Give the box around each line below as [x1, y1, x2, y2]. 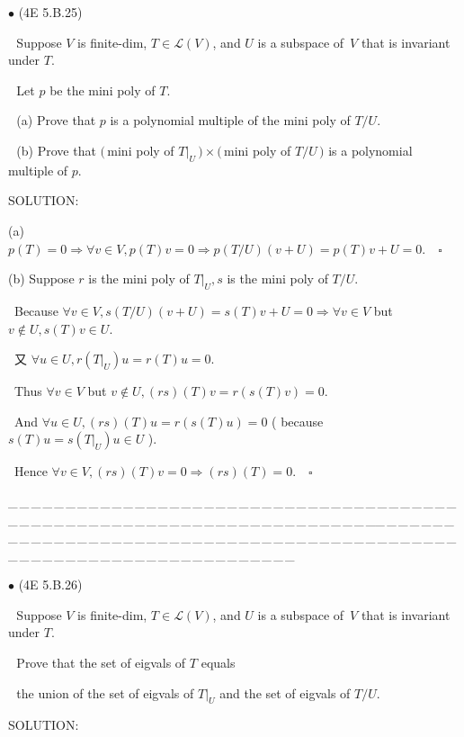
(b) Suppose [8, 269, 75, 288]
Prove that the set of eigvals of [16, 653, 186, 672]
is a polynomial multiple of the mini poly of [110, 111, 351, 130]
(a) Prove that [16, 111, 96, 130]
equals [201, 653, 236, 672]
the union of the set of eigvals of [16, 683, 194, 702]
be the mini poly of [49, 80, 156, 99]
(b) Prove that [16, 140, 96, 159]
